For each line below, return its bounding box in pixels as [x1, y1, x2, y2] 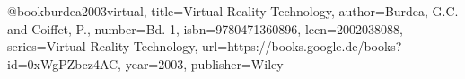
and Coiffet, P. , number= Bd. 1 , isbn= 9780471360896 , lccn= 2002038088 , [7, 19, 403, 38]
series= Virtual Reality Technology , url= [7, 37, 228, 56]
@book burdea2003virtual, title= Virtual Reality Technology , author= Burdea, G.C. [7, 2, 459, 20]
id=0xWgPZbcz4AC [7, 54, 118, 73]
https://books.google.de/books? [227, 37, 402, 56]
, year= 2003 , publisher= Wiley [118, 54, 284, 73]
